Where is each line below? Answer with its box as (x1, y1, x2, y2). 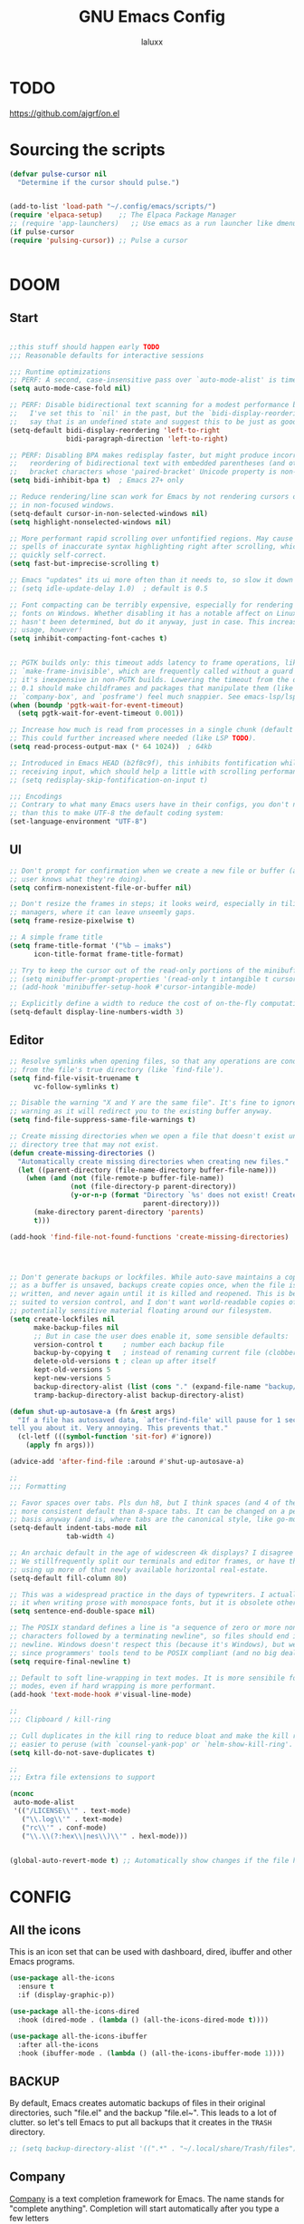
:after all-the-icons (17, 2040, 100, 2049)
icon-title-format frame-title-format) (33, 950, 184, 959)
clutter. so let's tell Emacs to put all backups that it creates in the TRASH (9, 2117, 272, 2128)
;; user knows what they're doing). (9, 874, 147, 883)
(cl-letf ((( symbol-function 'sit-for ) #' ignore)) (17, 1432, 213, 1441)
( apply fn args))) (25, 1440, 95, 1450)
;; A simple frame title (9, 932, 103, 942)
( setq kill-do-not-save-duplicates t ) (9, 1748, 156, 1757)
